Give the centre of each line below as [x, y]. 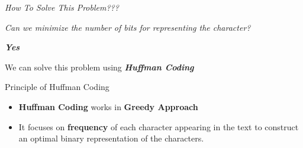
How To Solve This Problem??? [62, 7]
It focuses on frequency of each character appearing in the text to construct [159, 126]
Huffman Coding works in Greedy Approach [108, 106]
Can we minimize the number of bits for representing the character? [128, 27]
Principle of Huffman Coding [57, 87]
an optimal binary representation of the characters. [111, 138]
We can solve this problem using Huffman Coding [99, 67]
